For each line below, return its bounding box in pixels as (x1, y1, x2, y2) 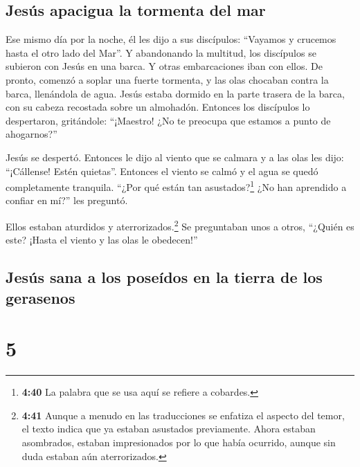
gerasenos (6, 286, 75, 308)
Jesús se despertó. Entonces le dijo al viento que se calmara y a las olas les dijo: (6, 149, 344, 164)
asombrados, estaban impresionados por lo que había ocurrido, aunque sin (21, 434, 336, 449)
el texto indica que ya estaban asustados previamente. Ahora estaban (21, 421, 316, 436)
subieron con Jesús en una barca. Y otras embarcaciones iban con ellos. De (6, 59, 323, 73)
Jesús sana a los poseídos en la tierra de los (6, 266, 323, 288)
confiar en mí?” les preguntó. (6, 193, 128, 208)
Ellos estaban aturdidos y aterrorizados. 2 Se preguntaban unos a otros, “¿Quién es (6, 217, 354, 233)
